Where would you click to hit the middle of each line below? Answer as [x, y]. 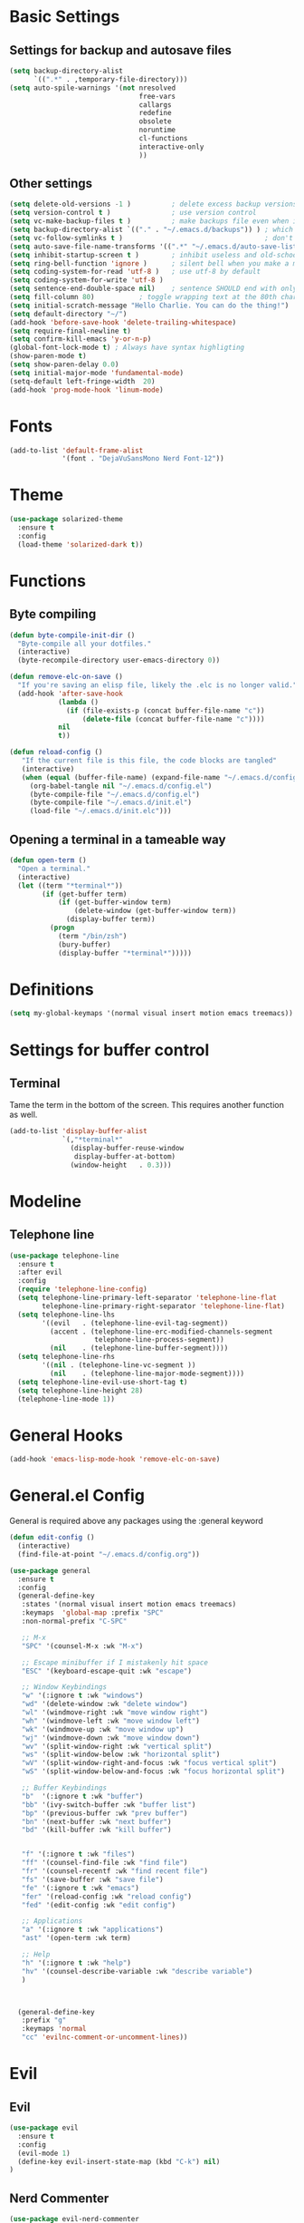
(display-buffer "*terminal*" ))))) [125, 953]
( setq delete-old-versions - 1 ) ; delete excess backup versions [153, 204]
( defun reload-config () [56, 752]
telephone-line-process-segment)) [159, 1340]
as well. [24, 1115]
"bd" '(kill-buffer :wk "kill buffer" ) [96, 1830]
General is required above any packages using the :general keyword [137, 1521]
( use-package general [50, 1570]
